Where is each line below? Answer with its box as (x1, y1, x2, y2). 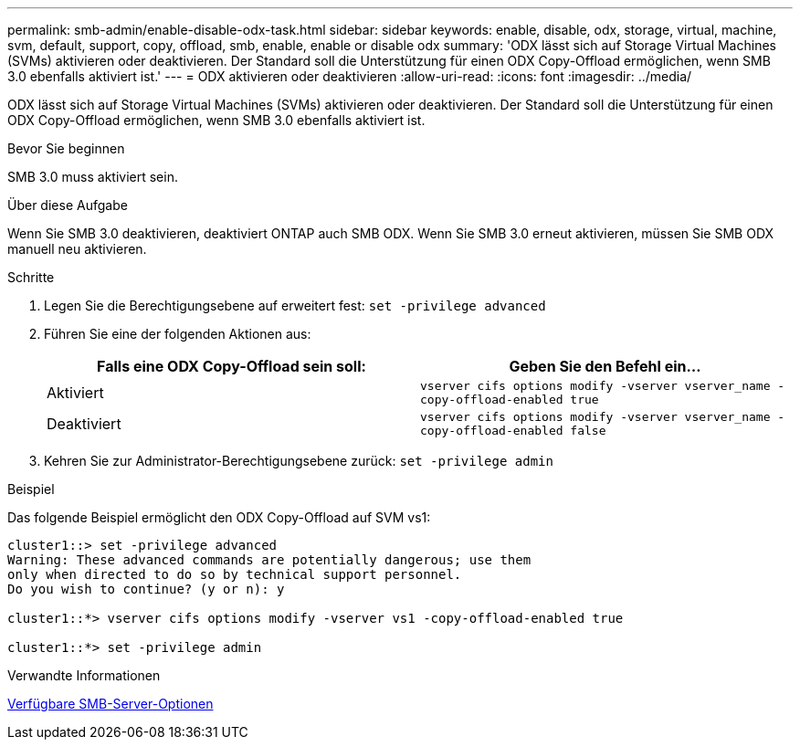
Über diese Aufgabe (7, 197, 128, 213)
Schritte (7, 269, 55, 285)
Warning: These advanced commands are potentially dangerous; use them (7, 552, 532, 567)
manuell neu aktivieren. (7, 241, 147, 257)
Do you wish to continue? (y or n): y (7, 582, 285, 596)
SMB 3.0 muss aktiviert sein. (7, 169, 178, 184)
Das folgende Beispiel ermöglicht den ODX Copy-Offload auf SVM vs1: (7, 510, 431, 525)
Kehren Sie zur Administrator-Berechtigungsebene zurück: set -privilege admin (44, 453, 553, 468)
